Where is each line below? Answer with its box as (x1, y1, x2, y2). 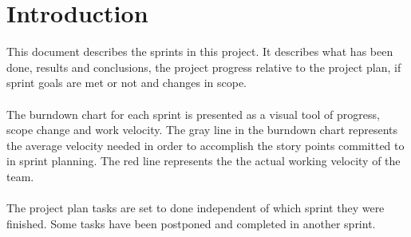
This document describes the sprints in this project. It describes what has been (6, 43, 393, 60)
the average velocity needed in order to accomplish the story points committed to (6, 136, 405, 153)
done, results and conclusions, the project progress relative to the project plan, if (6, 58, 401, 75)
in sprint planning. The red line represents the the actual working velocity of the (6, 152, 401, 169)
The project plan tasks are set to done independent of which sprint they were (6, 199, 385, 216)
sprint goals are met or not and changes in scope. (6, 74, 247, 91)
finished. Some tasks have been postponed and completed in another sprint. (6, 215, 376, 231)
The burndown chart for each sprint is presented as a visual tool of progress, (6, 105, 380, 122)
